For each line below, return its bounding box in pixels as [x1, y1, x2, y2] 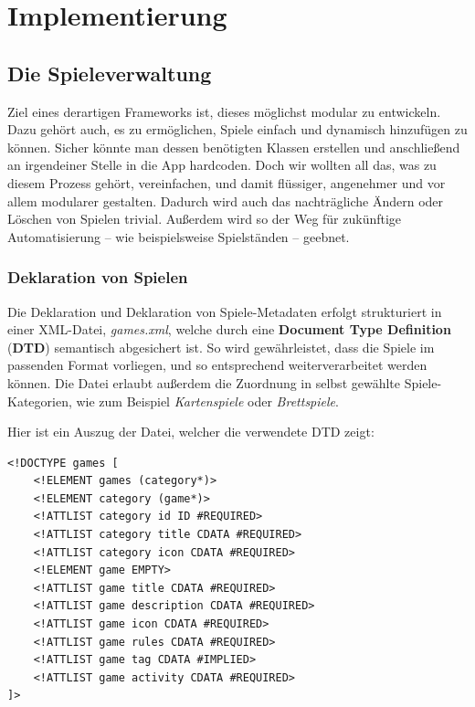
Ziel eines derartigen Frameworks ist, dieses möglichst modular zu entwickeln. [7, 101, 441, 121]
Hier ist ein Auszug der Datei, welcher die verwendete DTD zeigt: [7, 422, 375, 441]
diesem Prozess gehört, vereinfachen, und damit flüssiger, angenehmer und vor [7, 173, 446, 192]
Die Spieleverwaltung [7, 58, 212, 87]
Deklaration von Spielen [7, 266, 188, 289]
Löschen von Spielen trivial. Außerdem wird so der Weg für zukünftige [7, 209, 402, 228]
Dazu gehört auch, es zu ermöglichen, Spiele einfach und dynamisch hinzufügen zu [7, 120, 468, 139]
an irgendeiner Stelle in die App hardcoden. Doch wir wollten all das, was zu [7, 155, 437, 174]
